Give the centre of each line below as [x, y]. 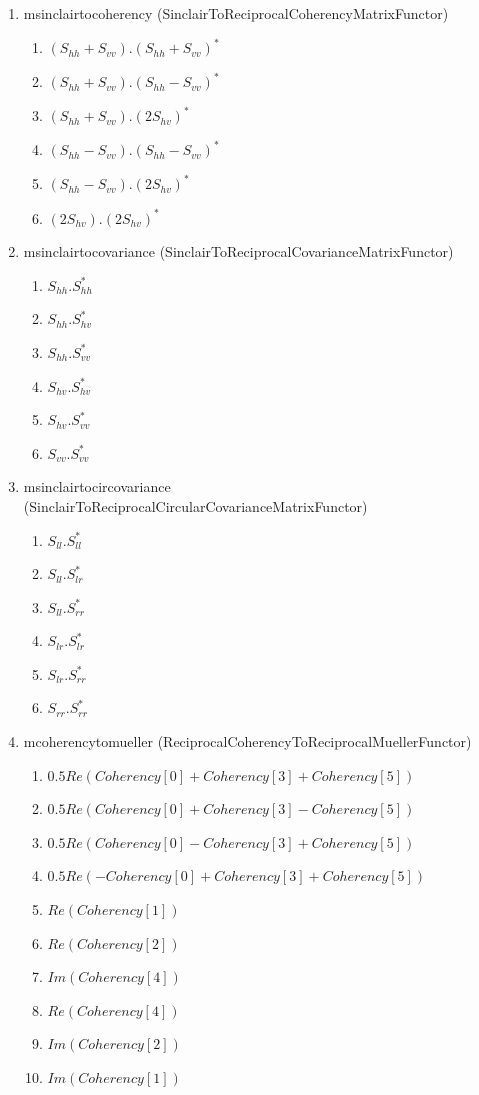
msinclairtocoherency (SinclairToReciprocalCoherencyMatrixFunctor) [236, 13]
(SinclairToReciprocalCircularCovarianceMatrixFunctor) [195, 505]
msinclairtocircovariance [97, 486]
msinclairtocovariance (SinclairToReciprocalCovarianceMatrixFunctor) [238, 251]
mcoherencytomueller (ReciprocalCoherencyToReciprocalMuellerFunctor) [247, 741]
